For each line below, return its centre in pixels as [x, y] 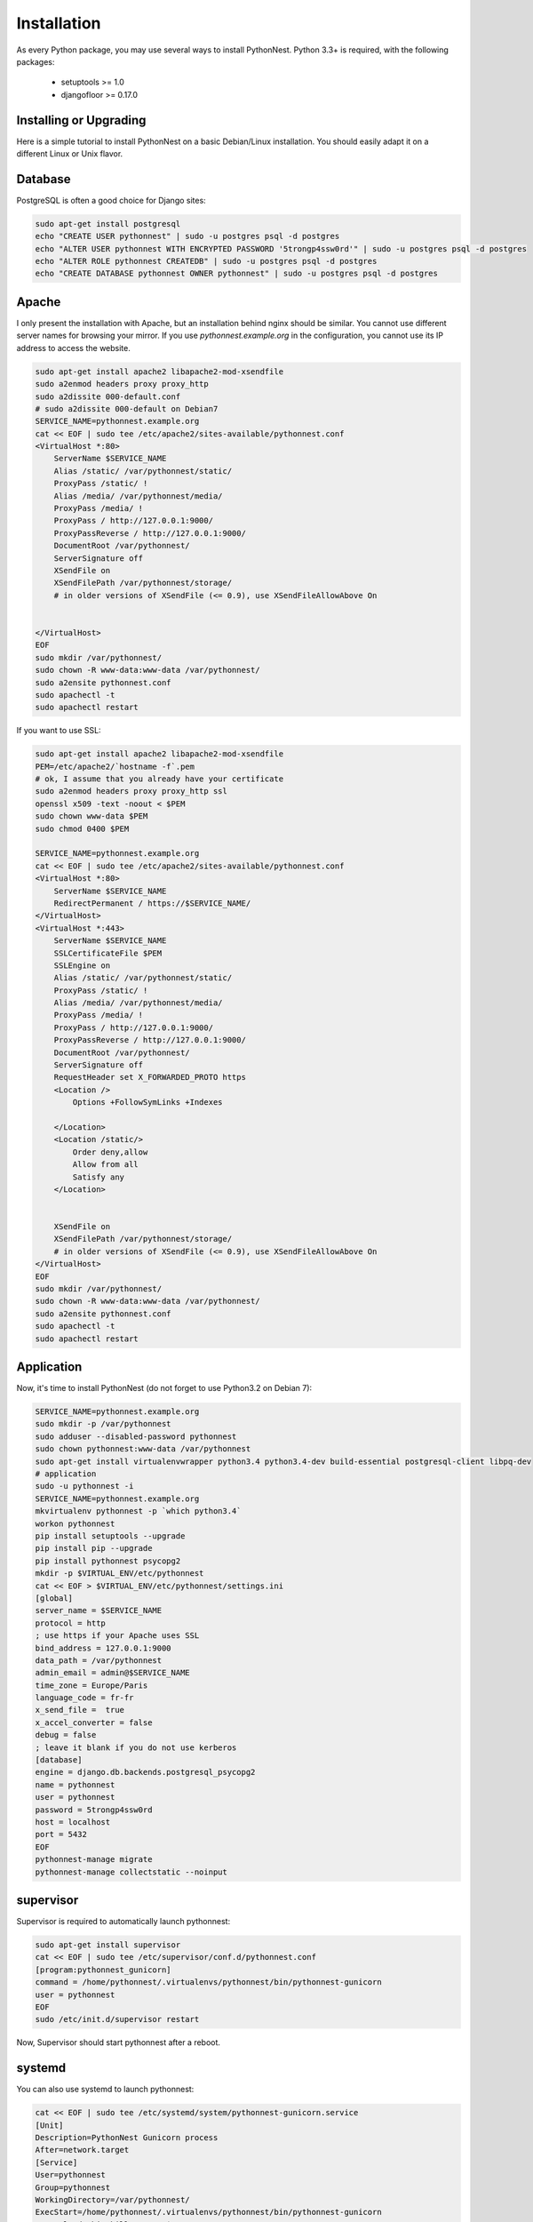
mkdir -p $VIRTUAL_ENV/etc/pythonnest [119, 1574]
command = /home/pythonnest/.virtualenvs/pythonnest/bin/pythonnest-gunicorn [208, 1982]
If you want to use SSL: [59, 731]
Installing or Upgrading [81, 120]
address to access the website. [73, 348]
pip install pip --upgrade [94, 1548]
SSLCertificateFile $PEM [108, 953]
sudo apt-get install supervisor [108, 1945]
